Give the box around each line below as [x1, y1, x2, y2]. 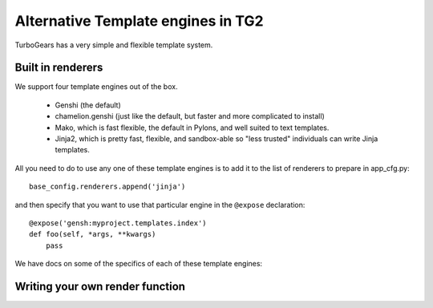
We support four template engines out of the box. [14, 82, 178, 91]
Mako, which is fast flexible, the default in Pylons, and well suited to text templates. [55, 123, 330, 132]
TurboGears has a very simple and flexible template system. [14, 40, 213, 50]
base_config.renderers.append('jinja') [29, 182, 186, 192]
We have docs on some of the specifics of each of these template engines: [14, 259, 263, 269]
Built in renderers [14, 61, 103, 75]
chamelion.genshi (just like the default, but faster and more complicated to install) [55, 111, 325, 121]
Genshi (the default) [55, 100, 122, 110]
